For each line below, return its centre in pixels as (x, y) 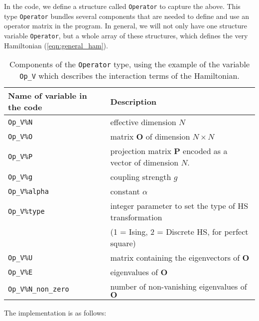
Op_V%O (20, 136)
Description (133, 101)
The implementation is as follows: (55, 313)
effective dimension (143, 122)
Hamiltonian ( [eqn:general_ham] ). (56, 45)
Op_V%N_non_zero (39, 289)
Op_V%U (20, 257)
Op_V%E (20, 272)
